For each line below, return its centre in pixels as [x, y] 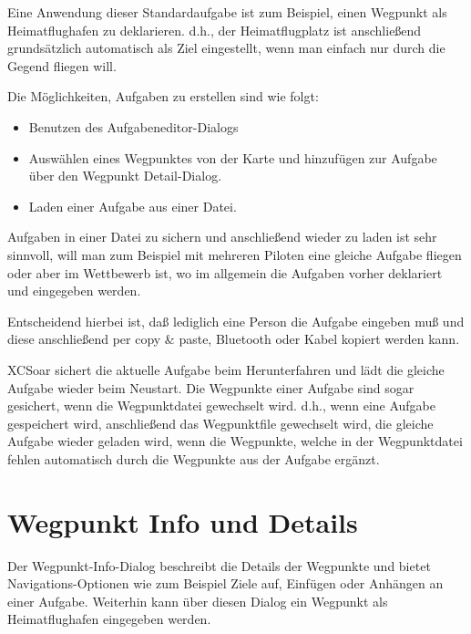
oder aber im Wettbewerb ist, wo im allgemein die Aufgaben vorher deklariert [225, 272]
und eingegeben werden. [74, 291]
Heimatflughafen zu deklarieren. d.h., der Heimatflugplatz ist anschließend [215, 30]
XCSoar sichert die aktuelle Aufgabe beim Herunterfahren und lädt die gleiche [226, 369]
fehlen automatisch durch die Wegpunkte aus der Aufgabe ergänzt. [194, 458]
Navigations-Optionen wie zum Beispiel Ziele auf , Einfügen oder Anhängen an [225, 583]
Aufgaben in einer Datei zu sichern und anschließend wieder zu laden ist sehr [222, 237]
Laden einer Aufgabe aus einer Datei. [133, 206]
